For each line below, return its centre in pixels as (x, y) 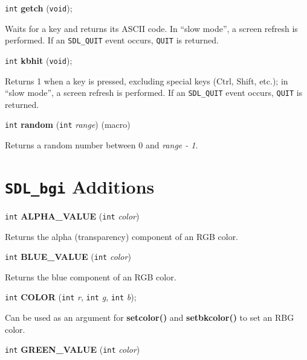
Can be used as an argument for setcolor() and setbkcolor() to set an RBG (150, 317)
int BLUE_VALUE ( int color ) (68, 257)
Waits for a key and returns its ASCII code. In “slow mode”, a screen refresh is (151, 28)
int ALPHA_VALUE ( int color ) (72, 216)
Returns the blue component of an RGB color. (91, 276)
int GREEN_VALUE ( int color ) (73, 349)
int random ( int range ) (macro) (68, 125)
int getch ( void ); (39, 8)
